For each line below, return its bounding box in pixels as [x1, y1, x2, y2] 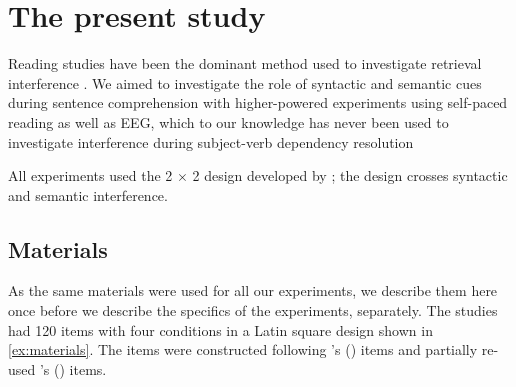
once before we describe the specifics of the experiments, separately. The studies [8, 300, 498, 321]
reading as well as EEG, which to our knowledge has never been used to [8, 111, 449, 132]
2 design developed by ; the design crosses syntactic [192, 165, 508, 186]
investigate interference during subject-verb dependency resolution [8, 131, 414, 152]
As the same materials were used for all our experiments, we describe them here [8, 280, 498, 301]
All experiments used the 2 [8, 165, 173, 186]
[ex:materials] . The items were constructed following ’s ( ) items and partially [8, 339, 478, 360]
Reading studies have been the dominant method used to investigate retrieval [8, 53, 482, 74]
